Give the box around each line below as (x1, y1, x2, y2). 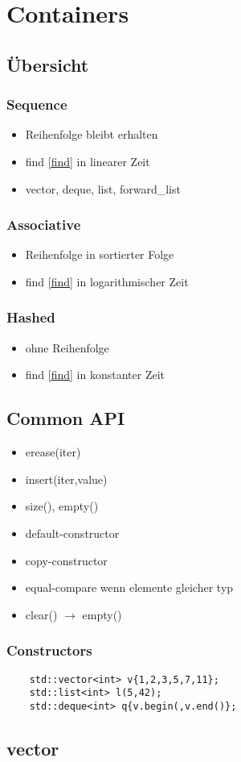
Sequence (6, 94, 67, 115)
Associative (6, 214, 81, 235)
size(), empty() (25, 498, 99, 514)
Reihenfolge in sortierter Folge (25, 246, 174, 263)
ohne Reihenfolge (25, 339, 109, 356)
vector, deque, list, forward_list (25, 180, 181, 197)
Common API (6, 406, 125, 431)
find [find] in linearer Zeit (25, 152, 150, 169)
